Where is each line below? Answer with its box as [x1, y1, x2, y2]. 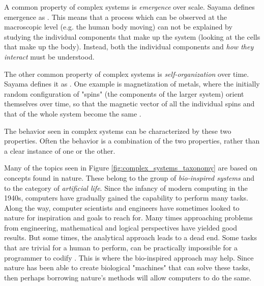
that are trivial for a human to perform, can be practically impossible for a [4, 242, 238, 253]
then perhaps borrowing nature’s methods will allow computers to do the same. [4, 272, 252, 282]
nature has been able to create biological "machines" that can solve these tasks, [4, 262, 251, 273]
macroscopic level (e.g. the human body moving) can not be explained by [4, 21, 232, 32]
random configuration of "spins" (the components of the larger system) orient [4, 88, 244, 99]
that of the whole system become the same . [4, 108, 141, 119]
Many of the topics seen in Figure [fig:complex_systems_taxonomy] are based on [4, 162, 257, 173]
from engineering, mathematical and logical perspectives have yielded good [4, 222, 237, 233]
